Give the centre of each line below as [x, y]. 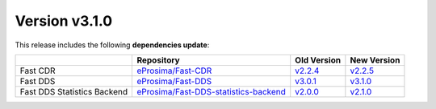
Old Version [318, 60]
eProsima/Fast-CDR [174, 71]
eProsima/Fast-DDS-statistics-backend [212, 91]
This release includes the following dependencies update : [112, 45]
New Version [375, 60]
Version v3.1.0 [64, 21]
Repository [159, 60]
